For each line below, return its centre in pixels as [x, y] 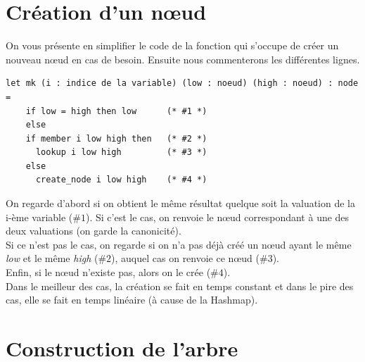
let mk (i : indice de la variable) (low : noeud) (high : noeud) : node [182, 83]
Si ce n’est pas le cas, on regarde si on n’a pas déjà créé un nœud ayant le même [179, 244]
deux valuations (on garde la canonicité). [94, 231]
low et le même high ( [52, 258]
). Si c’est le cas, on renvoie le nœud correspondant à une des [217, 217]
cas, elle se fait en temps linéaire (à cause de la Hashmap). [132, 300]
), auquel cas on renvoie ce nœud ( [185, 258]
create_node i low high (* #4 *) [121, 180]
